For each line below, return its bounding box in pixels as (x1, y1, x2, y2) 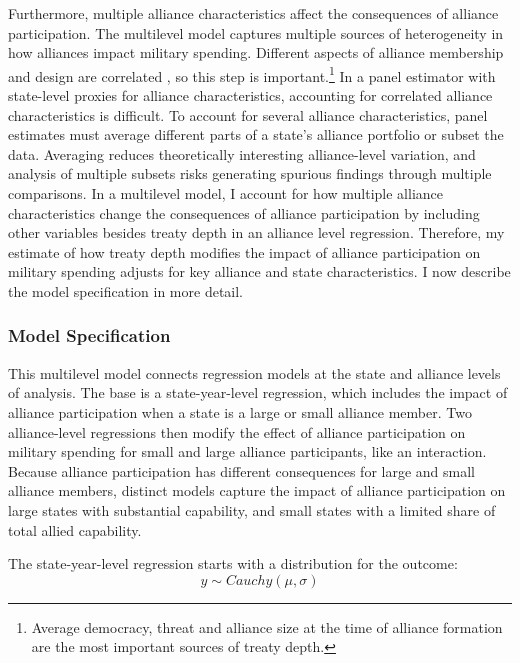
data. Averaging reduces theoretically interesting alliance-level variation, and (8, 143, 476, 164)
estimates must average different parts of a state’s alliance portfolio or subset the (8, 124, 504, 145)
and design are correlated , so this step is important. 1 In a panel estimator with (8, 62, 496, 86)
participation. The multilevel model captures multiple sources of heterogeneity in (8, 22, 504, 43)
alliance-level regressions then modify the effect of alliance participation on (8, 421, 466, 442)
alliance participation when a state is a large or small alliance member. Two (8, 401, 472, 422)
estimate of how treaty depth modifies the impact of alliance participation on (8, 241, 481, 262)
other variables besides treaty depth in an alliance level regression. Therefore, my (8, 222, 505, 243)
